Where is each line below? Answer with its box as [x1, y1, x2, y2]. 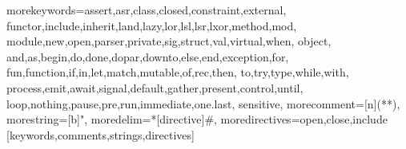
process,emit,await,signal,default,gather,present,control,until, [6, 79, 303, 96]
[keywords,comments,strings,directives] [6, 126, 195, 143]
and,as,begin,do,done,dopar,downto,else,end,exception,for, [6, 48, 289, 65]
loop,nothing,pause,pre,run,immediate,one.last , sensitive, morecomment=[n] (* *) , [6, 95, 400, 112]
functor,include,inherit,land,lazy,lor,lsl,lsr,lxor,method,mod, [6, 17, 297, 33]
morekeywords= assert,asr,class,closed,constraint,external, [6, 2, 287, 18]
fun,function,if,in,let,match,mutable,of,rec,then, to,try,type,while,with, [6, 64, 349, 80]
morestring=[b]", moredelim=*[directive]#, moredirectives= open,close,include [6, 111, 388, 127]
